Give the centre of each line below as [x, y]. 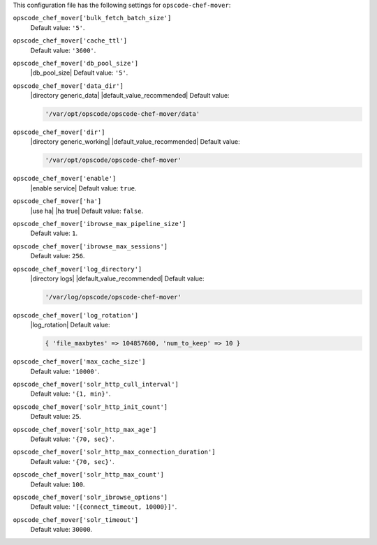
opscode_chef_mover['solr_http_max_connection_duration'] [114, 452]
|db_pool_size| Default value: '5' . [79, 73]
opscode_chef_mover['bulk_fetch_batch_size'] [92, 18]
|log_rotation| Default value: [71, 325]
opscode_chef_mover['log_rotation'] [76, 315]
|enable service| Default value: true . [83, 188]
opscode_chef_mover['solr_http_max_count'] [88, 475]
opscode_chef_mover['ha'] [57, 201]
